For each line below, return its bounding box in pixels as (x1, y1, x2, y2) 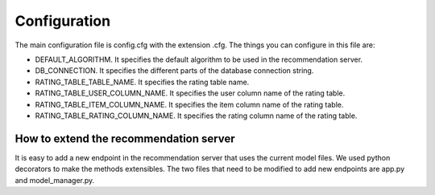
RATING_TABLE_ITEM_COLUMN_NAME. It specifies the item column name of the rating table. (35, 100, 344, 109)
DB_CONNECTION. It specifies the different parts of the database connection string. (35, 66, 314, 75)
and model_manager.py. (14, 175, 95, 185)
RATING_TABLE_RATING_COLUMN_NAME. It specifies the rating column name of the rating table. (35, 111, 358, 120)
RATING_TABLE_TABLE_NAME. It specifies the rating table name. (35, 77, 250, 87)
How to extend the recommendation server (14, 132, 235, 145)
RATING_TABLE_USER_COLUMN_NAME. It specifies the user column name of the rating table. (35, 88, 346, 98)
